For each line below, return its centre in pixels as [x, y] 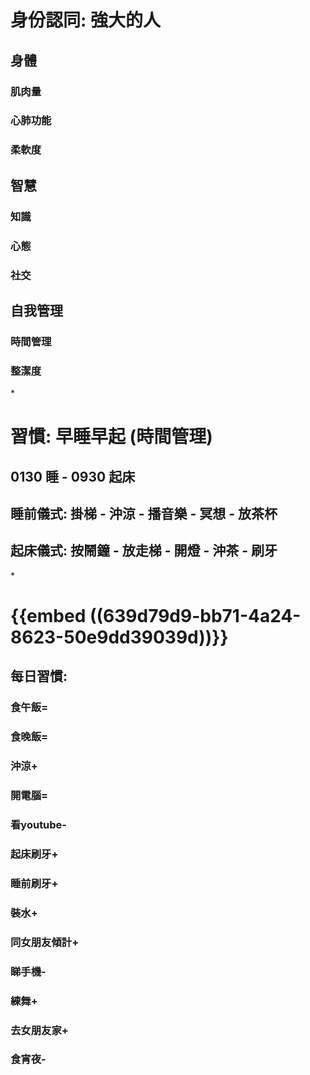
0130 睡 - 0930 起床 [73, 476]
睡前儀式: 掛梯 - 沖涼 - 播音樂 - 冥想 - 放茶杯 [144, 514]
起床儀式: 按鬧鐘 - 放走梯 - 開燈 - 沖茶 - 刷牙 [144, 551]
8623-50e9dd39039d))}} [119, 637]
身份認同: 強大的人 [85, 20]
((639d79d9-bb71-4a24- [195, 616]
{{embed [48, 616]
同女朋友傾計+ [45, 942]
